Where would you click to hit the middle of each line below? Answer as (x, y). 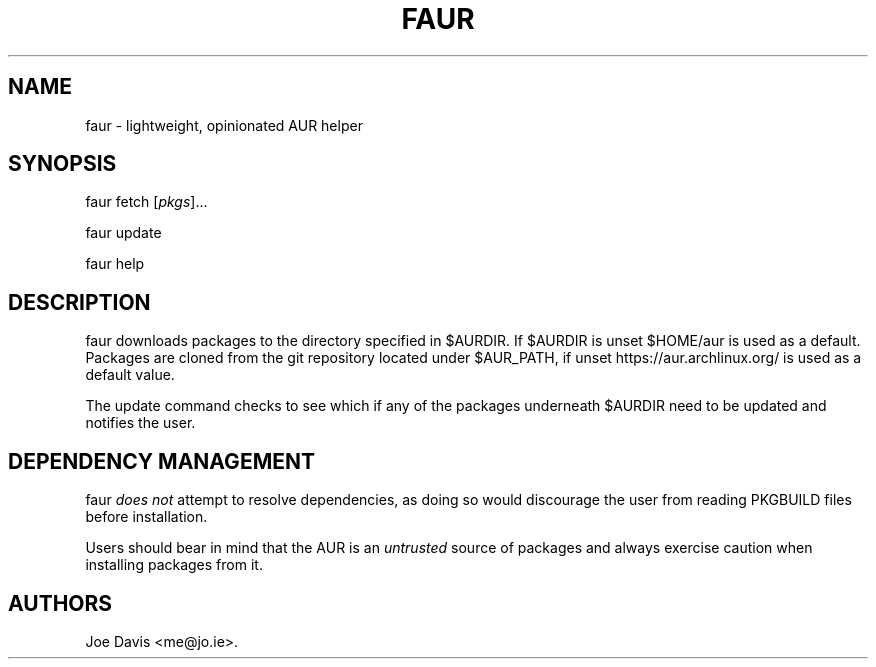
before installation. (146, 517)
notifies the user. (140, 423)
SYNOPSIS (62, 164)
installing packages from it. (174, 565)
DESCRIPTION (79, 302)
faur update (123, 233)
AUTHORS (60, 603)
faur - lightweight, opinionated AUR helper (224, 125)
